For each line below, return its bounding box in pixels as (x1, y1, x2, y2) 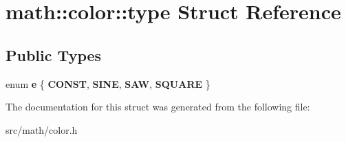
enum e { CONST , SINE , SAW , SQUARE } (6, 76, 210, 91)
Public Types (6, 44, 102, 65)
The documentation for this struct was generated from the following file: (6, 99, 310, 114)
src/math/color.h (6, 122, 78, 137)
